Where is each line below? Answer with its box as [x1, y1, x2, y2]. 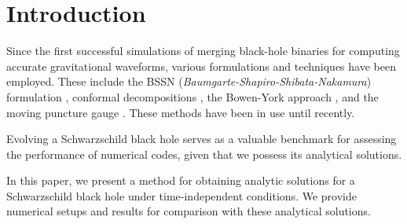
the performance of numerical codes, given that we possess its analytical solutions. [6, 145, 402, 162]
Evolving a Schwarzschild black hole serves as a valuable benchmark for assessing [6, 130, 397, 147]
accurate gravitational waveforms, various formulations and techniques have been [6, 57, 396, 74]
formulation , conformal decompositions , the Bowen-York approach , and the [6, 88, 379, 105]
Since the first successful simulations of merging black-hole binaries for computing [6, 42, 400, 59]
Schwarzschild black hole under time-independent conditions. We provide [6, 187, 357, 204]
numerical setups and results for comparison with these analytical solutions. [6, 203, 371, 219]
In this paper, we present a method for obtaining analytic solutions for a [6, 172, 355, 189]
